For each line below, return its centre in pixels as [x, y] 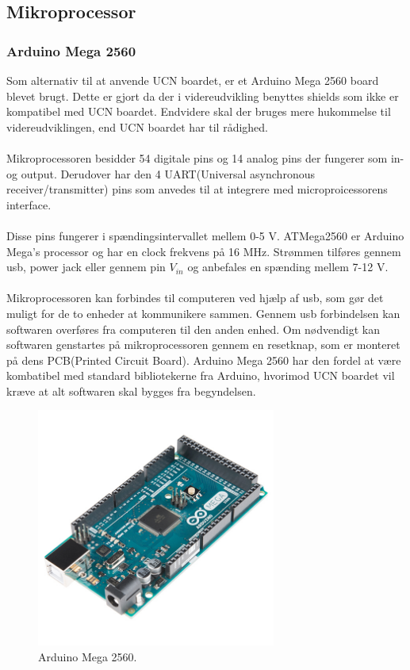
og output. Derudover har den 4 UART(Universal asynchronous [161, 173]
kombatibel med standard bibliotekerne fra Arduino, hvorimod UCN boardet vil [201, 375]
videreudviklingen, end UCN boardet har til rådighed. [138, 126]
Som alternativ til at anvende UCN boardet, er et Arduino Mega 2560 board [193, 80]
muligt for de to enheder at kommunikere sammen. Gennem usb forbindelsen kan [203, 313]
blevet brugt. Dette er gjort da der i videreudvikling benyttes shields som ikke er [203, 96]
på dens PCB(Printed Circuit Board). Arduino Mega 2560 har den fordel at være [204, 360]
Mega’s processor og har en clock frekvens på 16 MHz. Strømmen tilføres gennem [204, 251]
